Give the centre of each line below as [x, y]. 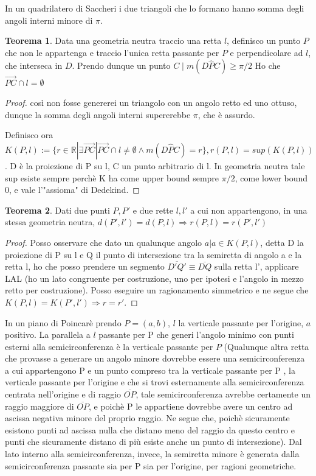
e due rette [153, 210]
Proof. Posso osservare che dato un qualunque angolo [104, 242]
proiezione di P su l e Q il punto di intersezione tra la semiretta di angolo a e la [153, 254]
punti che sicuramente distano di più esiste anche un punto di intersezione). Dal [153, 442]
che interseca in [34, 65]
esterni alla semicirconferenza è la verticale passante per [109, 346]
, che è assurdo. [226, 114]
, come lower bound [271, 177]
